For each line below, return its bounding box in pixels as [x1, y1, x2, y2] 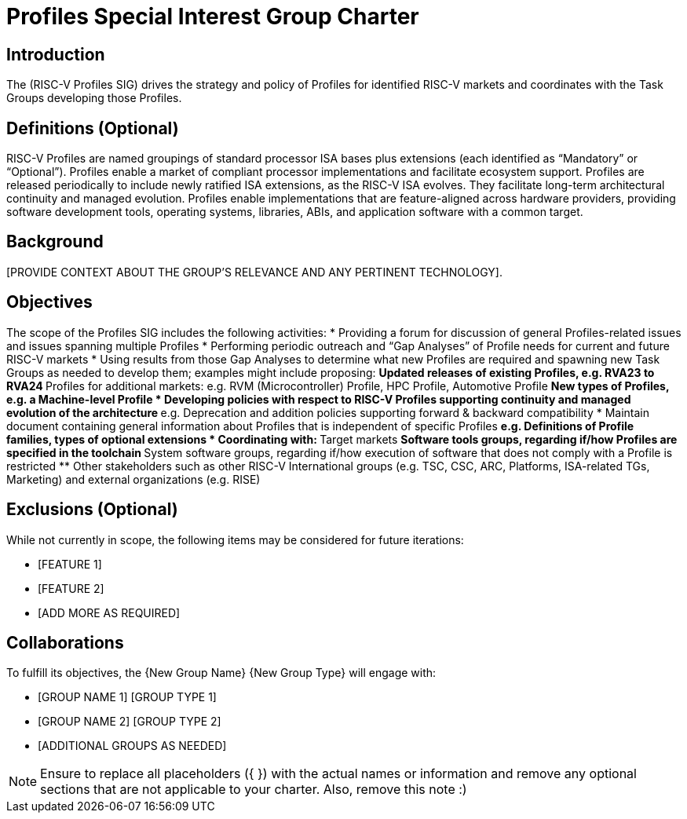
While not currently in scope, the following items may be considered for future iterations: [6, 532, 464, 547]
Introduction [6, 44, 105, 64]
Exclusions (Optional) [6, 499, 178, 520]
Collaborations [6, 632, 124, 653]
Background [6, 232, 104, 252]
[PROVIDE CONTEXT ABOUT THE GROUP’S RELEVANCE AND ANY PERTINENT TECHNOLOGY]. [6, 265, 502, 279]
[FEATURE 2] [38, 581, 104, 595]
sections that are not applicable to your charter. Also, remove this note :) [40, 781, 467, 798]
